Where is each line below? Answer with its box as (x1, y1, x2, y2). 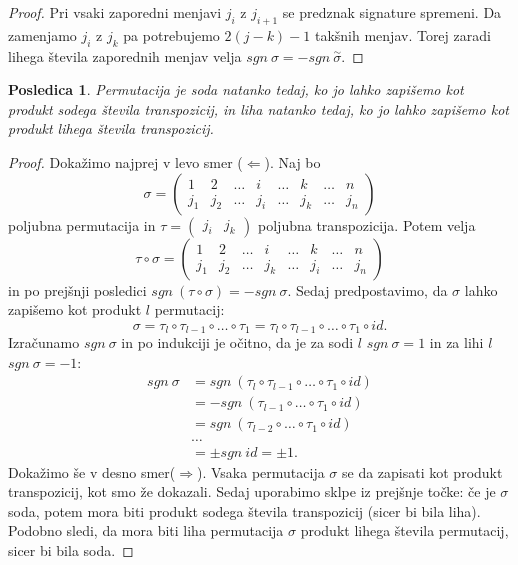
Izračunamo (8, 332, 80, 353)
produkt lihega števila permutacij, (300, 520, 509, 541)
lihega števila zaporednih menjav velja (8, 45, 242, 66)
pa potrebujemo (123, 24, 220, 45)
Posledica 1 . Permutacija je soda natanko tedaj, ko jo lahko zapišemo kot (8, 79, 464, 100)
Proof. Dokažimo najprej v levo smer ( (8, 151, 243, 172)
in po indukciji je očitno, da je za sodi (121, 332, 354, 353)
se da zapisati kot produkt (342, 461, 503, 482)
